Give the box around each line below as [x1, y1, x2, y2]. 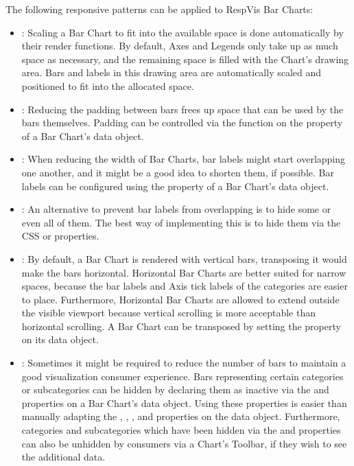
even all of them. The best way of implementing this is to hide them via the [21, 215, 341, 229]
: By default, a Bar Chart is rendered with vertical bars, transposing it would [21, 251, 347, 266]
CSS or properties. [21, 229, 99, 243]
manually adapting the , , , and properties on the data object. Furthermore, [21, 409, 340, 423]
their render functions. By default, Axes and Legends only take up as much [21, 38, 338, 53]
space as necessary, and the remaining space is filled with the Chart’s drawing [21, 51, 349, 66]
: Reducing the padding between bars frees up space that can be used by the [21, 102, 344, 116]
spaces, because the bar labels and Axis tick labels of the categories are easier [21, 279, 348, 293]
